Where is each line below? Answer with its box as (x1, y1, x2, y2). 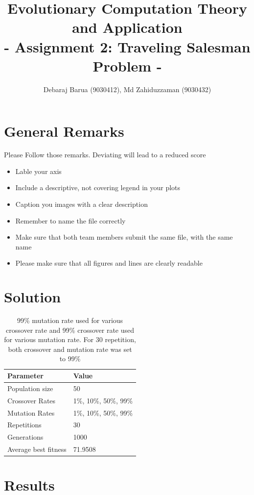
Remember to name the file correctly (15, 215, 126, 225)
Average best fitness (7, 444, 67, 454)
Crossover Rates (7, 395, 56, 405)
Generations (7, 432, 44, 442)
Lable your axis (15, 166, 62, 176)
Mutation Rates (7, 407, 55, 418)
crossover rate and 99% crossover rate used (6, 324, 135, 335)
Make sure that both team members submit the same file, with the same (15, 232, 233, 242)
